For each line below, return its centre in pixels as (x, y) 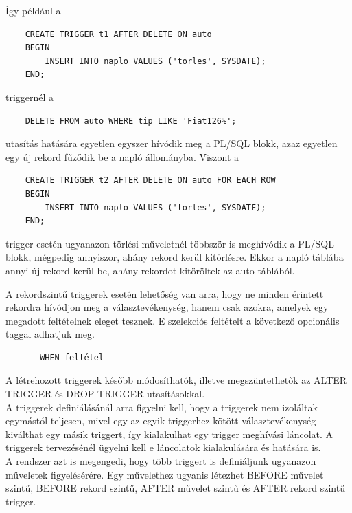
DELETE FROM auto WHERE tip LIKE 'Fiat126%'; (131, 121)
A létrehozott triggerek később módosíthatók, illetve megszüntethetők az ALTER (176, 380)
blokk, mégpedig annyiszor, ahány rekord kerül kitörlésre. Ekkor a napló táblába (175, 257)
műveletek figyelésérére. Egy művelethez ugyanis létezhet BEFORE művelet (165, 474)
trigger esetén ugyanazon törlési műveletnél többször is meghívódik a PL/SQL (170, 243)
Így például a (33, 10)
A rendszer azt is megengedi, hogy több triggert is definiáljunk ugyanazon (161, 461)
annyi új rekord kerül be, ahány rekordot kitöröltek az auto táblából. (150, 270)
